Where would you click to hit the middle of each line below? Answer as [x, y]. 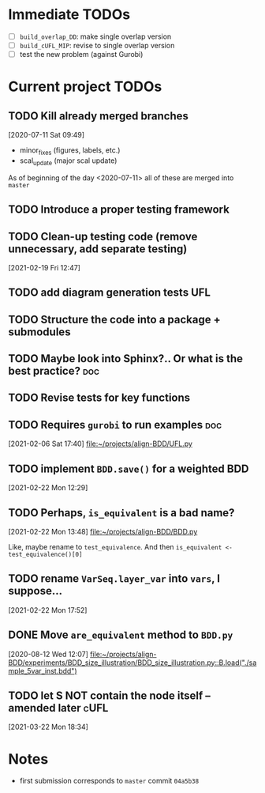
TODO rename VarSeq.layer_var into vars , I [114, 579]
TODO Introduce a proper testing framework [119, 210]
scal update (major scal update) [68, 161]
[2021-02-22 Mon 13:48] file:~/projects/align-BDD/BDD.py [103, 531]
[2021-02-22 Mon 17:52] [48, 610]
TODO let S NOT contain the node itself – [109, 695]
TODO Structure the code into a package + [114, 319]
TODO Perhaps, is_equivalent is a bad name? [121, 513]
